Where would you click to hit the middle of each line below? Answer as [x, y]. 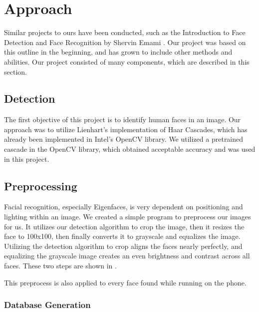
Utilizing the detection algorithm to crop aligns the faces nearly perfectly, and [123, 246]
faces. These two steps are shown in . [60, 266]
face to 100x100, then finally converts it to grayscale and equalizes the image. [122, 236]
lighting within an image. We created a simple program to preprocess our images [128, 217]
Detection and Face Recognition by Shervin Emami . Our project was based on [125, 42]
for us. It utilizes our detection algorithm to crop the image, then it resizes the [124, 226]
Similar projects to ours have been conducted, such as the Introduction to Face [125, 32]
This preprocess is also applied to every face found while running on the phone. [125, 282]
